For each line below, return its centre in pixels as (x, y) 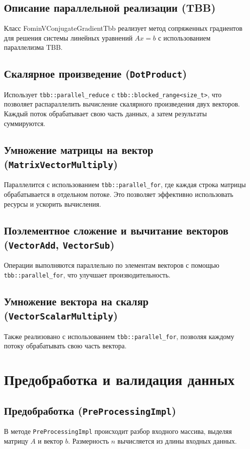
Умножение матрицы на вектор (79, 149)
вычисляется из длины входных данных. (177, 440)
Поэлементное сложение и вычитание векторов (116, 230)
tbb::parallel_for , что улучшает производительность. (87, 274)
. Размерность (88, 440)
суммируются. (25, 123)
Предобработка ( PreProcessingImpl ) (90, 410)
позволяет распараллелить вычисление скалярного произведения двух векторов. (122, 104)
